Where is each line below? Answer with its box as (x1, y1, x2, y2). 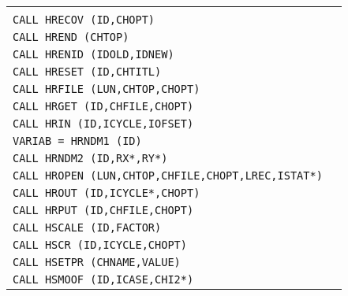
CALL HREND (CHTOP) (13, 31, 129, 43)
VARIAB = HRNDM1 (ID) (13, 135, 142, 147)
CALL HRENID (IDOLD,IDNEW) (13, 48, 174, 61)
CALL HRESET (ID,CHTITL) (13, 65, 162, 78)
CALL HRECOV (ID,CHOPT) (13, 13, 155, 26)
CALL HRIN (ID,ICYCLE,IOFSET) (13, 117, 194, 130)
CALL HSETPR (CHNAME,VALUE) (13, 256, 181, 268)
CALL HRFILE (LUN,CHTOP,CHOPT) (13, 83, 200, 95)
